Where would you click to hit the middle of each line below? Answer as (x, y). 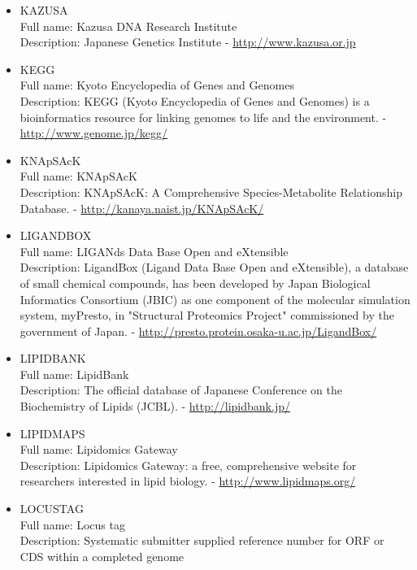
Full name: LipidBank (74, 374)
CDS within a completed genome (102, 556)
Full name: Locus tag (72, 524)
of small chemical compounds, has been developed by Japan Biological (195, 283)
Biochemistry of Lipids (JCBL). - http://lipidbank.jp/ (155, 406)
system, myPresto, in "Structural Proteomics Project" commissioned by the (207, 315)
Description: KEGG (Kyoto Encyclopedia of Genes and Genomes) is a (195, 100)
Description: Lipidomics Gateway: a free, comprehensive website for (188, 465)
